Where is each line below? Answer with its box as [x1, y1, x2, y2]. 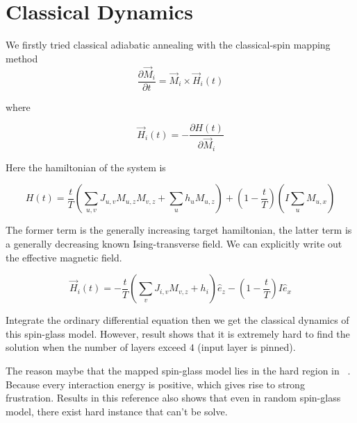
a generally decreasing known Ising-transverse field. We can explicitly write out [6, 236, 342, 250]
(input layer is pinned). [197, 340, 296, 354]
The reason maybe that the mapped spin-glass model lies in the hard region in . [6, 363, 351, 377]
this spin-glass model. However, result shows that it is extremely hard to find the [6, 326, 350, 340]
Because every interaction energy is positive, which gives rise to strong [6, 377, 305, 391]
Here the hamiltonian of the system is [6, 159, 166, 174]
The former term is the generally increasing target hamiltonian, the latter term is [6, 223, 352, 237]
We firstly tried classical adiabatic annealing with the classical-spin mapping [6, 37, 331, 52]
